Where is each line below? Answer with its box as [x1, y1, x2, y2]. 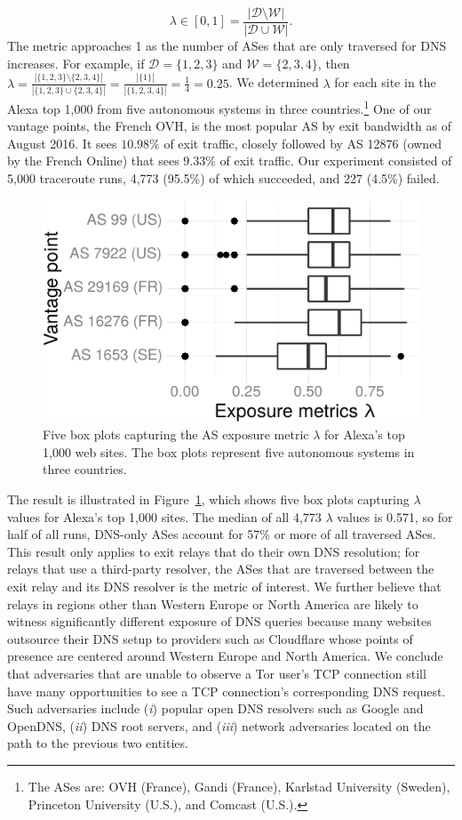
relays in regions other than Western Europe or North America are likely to [7, 594, 418, 613]
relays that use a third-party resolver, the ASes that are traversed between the [7, 559, 434, 578]
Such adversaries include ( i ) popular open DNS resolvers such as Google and [7, 699, 424, 718]
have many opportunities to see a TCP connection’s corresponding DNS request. [7, 681, 446, 700]
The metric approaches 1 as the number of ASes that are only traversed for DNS [7, 36, 447, 55]
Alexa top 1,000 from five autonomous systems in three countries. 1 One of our [7, 96, 432, 117]
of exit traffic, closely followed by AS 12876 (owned [163, 133, 442, 152]
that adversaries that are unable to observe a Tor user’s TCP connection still [7, 664, 426, 682]
